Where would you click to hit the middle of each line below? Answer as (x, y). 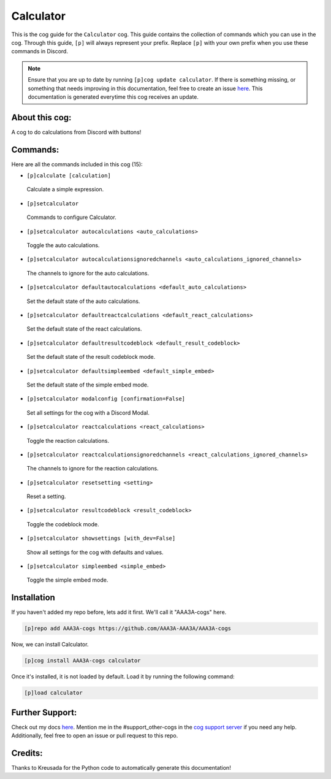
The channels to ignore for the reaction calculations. (93, 469)
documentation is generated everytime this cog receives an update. (113, 97)
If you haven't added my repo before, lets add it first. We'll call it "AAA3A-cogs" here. (119, 612)
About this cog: (41, 117)
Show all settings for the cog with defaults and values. (95, 552)
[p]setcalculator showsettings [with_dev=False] (101, 539)
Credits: (27, 753)
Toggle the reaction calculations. (68, 440)
